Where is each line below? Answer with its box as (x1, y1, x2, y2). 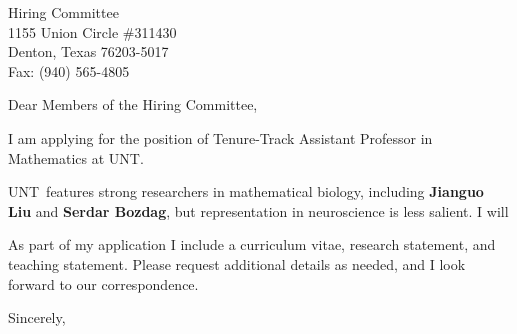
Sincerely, (8, 307, 66, 328)
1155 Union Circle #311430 (8, 21, 177, 42)
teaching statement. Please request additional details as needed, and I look (8, 253, 466, 274)
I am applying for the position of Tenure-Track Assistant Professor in (8, 127, 433, 148)
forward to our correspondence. (8, 273, 199, 294)
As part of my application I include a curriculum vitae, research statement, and (8, 234, 496, 255)
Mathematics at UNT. (8, 147, 144, 168)
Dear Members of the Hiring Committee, (8, 94, 258, 115)
